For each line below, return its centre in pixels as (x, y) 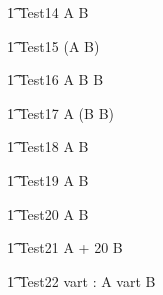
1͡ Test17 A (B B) (60, 112)
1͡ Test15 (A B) (53, 45)
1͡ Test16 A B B (55, 79)
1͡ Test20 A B (48, 213)
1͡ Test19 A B (48, 179)
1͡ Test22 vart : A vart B (81, 280)
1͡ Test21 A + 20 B (65, 247)
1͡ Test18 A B (48, 146)
